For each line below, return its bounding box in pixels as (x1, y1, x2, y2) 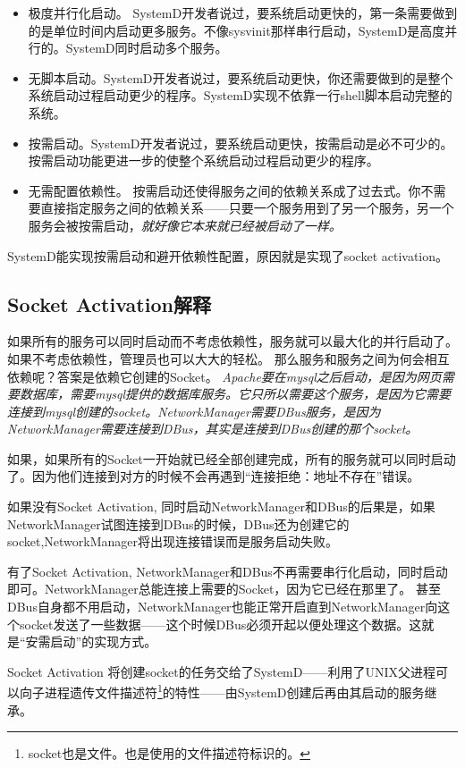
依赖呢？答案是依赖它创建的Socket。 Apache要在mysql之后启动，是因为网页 (7, 367, 442, 385)
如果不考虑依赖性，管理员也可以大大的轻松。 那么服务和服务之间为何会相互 (7, 349, 450, 367)
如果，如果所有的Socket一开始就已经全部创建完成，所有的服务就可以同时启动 (7, 449, 456, 468)
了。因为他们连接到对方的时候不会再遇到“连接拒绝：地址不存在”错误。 (7, 467, 420, 485)
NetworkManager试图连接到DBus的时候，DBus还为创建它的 (7, 514, 350, 533)
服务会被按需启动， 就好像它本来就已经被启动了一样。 (28, 215, 342, 234)
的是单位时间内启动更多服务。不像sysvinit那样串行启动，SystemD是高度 (28, 21, 445, 39)
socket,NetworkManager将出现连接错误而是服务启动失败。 (7, 532, 338, 551)
